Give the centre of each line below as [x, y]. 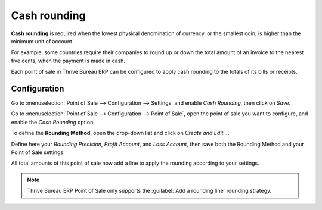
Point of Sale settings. [38, 152]
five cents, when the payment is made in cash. [68, 61]
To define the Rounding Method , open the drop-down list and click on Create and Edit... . [120, 133]
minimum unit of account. [42, 41]
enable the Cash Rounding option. [53, 122]
